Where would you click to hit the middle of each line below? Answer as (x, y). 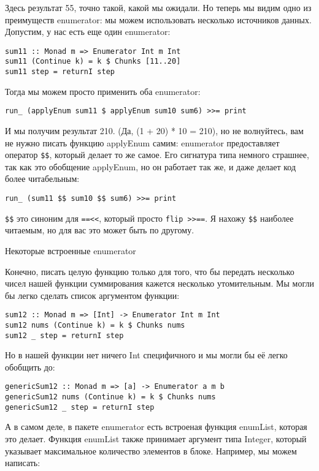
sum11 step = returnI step (60, 72)
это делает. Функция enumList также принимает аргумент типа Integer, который (156, 439)
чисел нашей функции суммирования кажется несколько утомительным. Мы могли (159, 283)
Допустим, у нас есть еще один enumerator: (88, 32)
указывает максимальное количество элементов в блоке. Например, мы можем (151, 450)
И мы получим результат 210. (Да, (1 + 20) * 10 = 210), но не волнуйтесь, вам (154, 130)
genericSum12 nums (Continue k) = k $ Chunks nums (110, 397)
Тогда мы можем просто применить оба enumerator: (103, 91)
